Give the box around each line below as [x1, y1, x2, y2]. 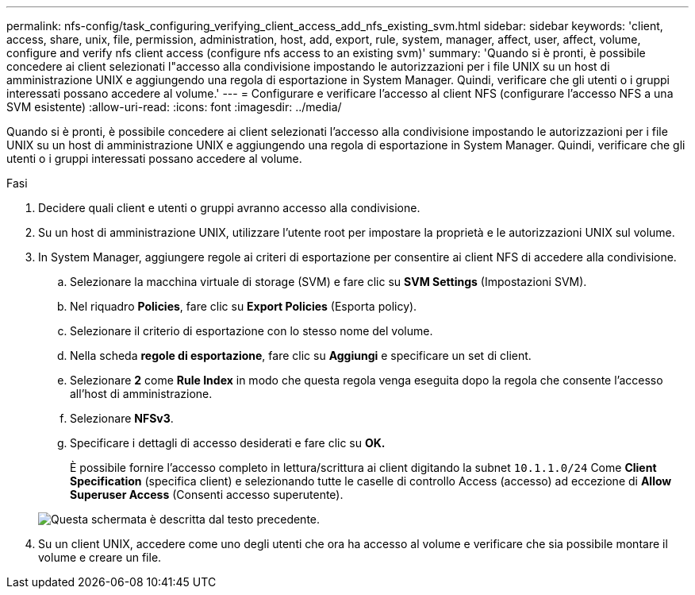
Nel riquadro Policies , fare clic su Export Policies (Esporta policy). [70, 299, 417, 313]
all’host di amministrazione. [70, 387, 213, 400]
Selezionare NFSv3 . [70, 411, 174, 425]
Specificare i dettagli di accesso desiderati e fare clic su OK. [70, 436, 386, 450]
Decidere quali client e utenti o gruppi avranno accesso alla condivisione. [38, 201, 420, 214]
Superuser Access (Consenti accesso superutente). [70, 488, 344, 501]
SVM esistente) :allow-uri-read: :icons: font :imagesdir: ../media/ [6, 100, 342, 114]
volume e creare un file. [38, 551, 162, 564]
